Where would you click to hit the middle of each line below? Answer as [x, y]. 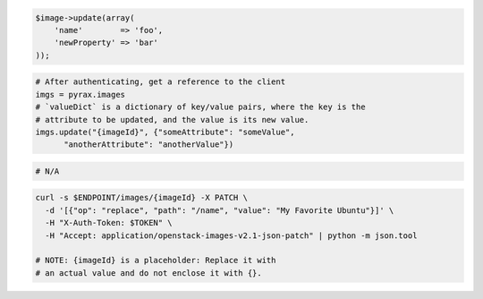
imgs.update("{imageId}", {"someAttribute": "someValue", [165, 132]
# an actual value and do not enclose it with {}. [149, 273]
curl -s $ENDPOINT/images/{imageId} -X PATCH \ [141, 198]
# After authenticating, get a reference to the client [161, 82]
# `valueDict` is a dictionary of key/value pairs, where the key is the [200, 107]
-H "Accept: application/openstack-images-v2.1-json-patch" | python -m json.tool [231, 235]
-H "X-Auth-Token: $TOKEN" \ [109, 223]
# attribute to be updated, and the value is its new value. [172, 120]
